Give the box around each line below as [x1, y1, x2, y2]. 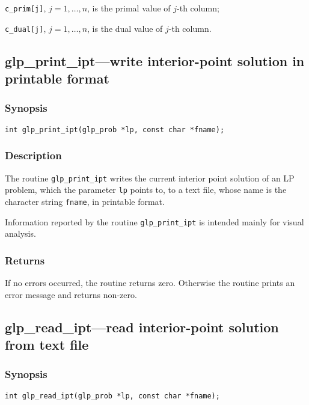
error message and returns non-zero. [5, 288, 137, 300]
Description [5, 148, 62, 163]
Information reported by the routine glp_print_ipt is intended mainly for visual [5, 215, 304, 228]
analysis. [5, 227, 36, 240]
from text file [5, 335, 89, 353]
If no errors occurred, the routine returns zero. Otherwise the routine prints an [5, 276, 295, 289]
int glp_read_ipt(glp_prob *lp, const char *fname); [5, 391, 220, 400]
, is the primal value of [87, 2, 171, 14]
